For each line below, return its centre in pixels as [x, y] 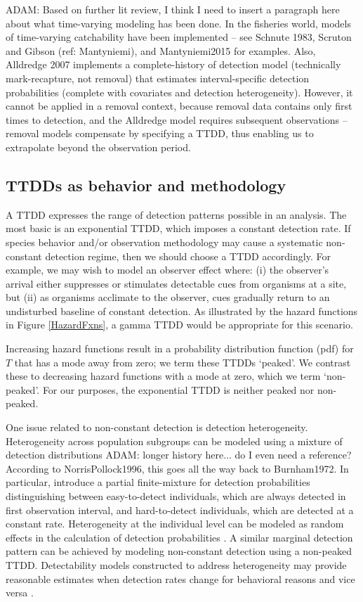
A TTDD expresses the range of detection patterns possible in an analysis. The [176, 214]
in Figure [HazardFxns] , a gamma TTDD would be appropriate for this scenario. [179, 325]
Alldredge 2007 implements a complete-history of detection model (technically [173, 64]
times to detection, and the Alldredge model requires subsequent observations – [177, 119]
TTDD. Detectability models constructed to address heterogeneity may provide [176, 564]
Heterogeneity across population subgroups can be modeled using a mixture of [174, 441]
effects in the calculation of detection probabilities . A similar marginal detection [179, 537]
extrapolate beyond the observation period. [98, 147]
